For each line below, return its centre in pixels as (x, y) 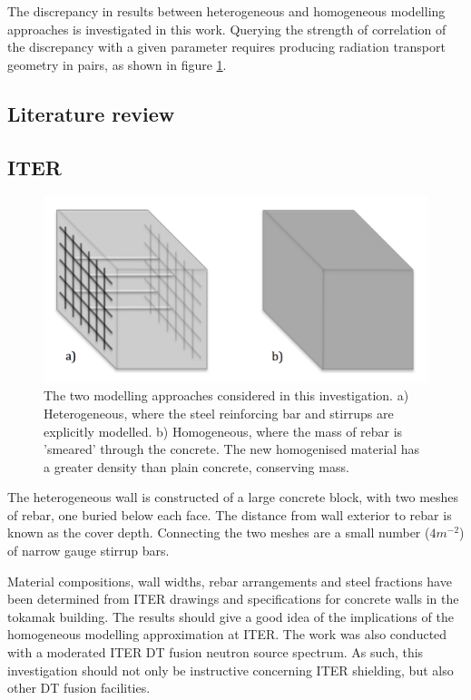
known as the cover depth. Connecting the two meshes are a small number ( (219, 532)
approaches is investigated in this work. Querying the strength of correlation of (227, 29)
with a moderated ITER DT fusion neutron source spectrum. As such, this (216, 652)
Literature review (91, 113)
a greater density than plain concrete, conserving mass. (196, 466)
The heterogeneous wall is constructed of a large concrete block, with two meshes (233, 497)
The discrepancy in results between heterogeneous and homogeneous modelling (226, 11)
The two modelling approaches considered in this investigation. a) (226, 395)
